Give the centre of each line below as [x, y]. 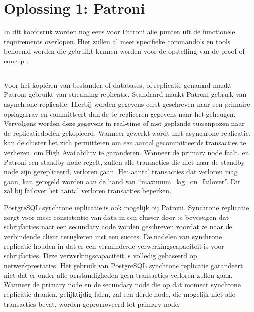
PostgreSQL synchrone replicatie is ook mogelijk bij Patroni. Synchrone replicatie [127, 207]
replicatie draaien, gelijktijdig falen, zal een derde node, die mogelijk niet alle [120, 294]
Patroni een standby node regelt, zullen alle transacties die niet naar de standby [124, 162]
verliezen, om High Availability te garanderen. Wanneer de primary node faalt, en [127, 152]
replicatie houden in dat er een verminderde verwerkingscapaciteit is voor [114, 246]
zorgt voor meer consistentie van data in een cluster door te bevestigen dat [116, 217]
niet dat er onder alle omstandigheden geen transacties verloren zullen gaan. [118, 275]
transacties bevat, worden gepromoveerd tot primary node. [92, 303]
